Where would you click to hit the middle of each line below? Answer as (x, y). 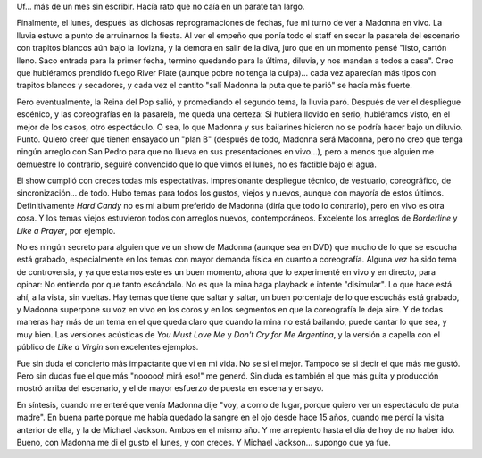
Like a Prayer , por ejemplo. (66, 230)
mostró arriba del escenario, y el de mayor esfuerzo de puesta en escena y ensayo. (170, 388)
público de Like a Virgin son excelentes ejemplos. (108, 347)
